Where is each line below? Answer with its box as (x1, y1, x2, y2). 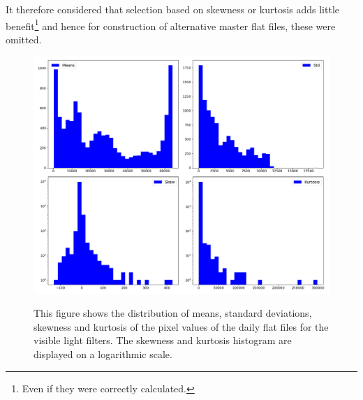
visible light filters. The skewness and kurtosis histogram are (34, 333, 292, 348)
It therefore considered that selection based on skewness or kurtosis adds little (6, 2, 340, 16)
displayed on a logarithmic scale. (34, 346, 172, 361)
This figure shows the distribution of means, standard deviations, (34, 306, 312, 320)
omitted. (6, 31, 42, 46)
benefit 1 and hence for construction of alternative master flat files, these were (6, 16, 336, 33)
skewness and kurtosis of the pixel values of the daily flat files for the (34, 319, 329, 334)
